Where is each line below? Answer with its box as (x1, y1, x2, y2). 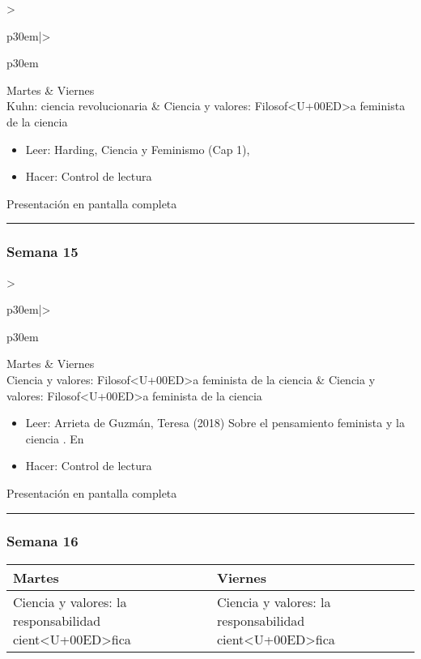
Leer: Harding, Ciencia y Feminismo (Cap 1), (25, 140, 250, 157)
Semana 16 (6, 531, 79, 551)
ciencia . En (25, 430, 84, 447)
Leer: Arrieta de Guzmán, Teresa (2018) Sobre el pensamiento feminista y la (25, 414, 405, 431)
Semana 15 (6, 242, 79, 262)
